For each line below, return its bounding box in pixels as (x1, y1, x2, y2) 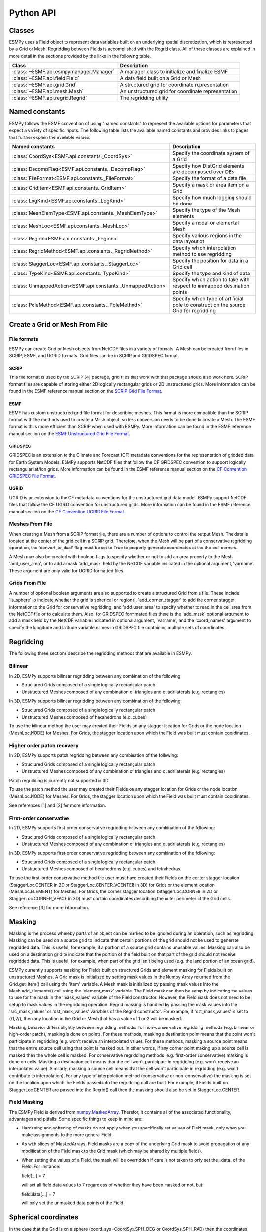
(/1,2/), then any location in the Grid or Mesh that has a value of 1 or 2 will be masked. (9, 1015, 182, 1021)
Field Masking (9, 1099, 44, 1106)
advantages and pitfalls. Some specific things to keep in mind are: (9, 1116, 143, 1122)
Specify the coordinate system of (172, 149, 250, 156)
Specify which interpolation (172, 244, 236, 251)
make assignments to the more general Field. (21, 1131, 113, 1138)
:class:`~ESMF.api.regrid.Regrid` (12, 94, 87, 101)
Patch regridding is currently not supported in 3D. (9, 777, 110, 783)
